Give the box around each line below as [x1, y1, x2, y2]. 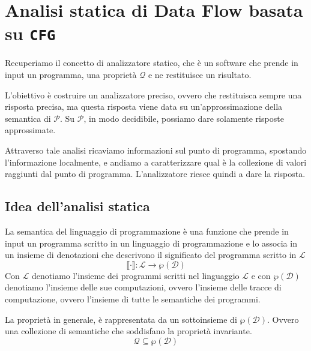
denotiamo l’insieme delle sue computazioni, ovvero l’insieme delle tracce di [5, 281, 282, 293]
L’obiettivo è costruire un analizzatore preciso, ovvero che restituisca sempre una [5, 88, 302, 101]
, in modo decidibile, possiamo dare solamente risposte [83, 112, 284, 124]
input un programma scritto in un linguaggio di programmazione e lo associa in [5, 236, 297, 249]
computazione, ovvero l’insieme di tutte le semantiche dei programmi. [5, 292, 261, 305]
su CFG [5, 21, 56, 46]
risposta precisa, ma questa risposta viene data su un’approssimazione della [5, 100, 283, 113]
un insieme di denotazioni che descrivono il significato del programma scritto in [5, 248, 297, 261]
